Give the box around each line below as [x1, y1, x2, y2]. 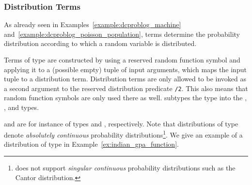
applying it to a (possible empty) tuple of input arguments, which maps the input [4, 64, 247, 74]
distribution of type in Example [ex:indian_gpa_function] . [4, 139, 179, 149]
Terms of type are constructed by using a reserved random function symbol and [4, 55, 240, 64]
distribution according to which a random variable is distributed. [4, 38, 197, 48]
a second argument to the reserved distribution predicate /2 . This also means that [4, 83, 248, 93]
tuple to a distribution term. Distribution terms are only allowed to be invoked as [4, 74, 247, 84]
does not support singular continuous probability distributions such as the [15, 163, 236, 173]
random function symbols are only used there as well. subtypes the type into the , [4, 92, 247, 103]
